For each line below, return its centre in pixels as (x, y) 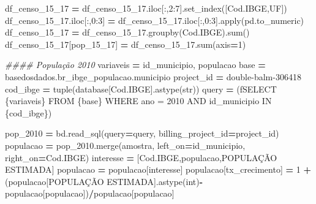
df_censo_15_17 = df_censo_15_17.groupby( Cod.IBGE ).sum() (127, 32)
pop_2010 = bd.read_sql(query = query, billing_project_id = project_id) (142, 133)
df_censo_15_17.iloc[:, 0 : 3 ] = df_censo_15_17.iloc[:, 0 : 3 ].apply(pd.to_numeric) (155, 20)
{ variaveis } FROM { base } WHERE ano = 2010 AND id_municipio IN (138, 101)
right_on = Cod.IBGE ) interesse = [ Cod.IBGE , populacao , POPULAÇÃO (141, 157)
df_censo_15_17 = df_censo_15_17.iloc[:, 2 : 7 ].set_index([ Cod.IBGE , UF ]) (146, 8)
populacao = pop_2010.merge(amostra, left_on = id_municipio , (125, 145)
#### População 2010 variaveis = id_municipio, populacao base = (135, 65)
